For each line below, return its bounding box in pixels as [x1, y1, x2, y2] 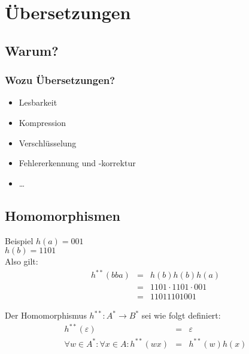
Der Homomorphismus [5, 309, 87, 322]
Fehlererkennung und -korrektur [19, 157, 136, 169]
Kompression [19, 116, 66, 128]
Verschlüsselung [19, 136, 77, 149]
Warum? [5, 41, 59, 59]
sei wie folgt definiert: [141, 309, 221, 322]
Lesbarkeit [19, 96, 57, 109]
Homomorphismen [5, 206, 120, 224]
